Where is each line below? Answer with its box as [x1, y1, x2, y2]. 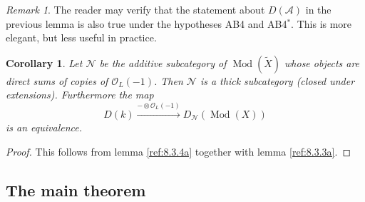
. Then [153, 73, 183, 88]
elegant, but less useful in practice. [6, 30, 157, 45]
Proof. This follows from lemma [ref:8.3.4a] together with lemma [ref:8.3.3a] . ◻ [6, 143, 351, 158]
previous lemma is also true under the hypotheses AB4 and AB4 [6, 16, 287, 31]
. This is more [291, 16, 352, 31]
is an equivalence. [6, 120, 83, 135]
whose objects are [284, 55, 360, 70]
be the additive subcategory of [99, 55, 227, 70]
